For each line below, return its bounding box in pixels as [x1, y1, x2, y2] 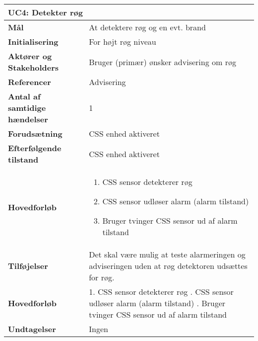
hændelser [8, 113, 48, 125]
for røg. [89, 271, 115, 283]
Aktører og [8, 50, 52, 62]
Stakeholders [8, 62, 59, 73]
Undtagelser [8, 323, 56, 335]
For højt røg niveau [89, 36, 156, 47]
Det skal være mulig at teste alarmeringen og [89, 249, 246, 260]
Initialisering [8, 36, 59, 47]
